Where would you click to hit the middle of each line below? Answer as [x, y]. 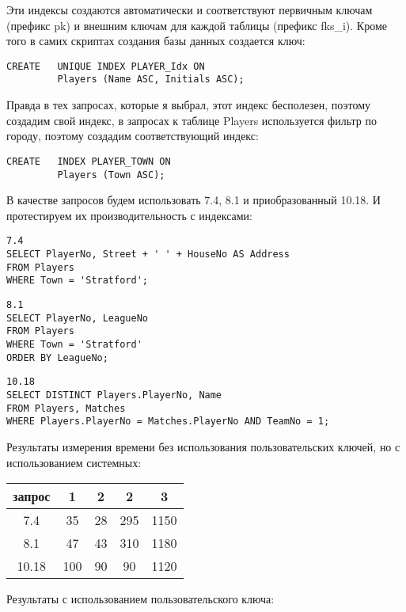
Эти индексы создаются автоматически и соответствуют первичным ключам [190, 10]
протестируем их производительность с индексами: [129, 215]
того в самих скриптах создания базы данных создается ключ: [156, 41]
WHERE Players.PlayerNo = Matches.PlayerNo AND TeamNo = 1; [168, 422]
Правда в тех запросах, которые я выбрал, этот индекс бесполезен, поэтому [189, 105]
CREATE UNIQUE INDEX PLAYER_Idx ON [106, 66]
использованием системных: [74, 462]
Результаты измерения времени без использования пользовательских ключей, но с [203, 446]
